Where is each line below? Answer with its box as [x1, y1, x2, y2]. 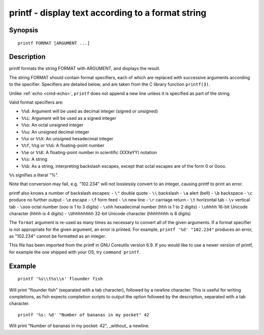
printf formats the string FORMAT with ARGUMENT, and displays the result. [9, 66, 161, 71]
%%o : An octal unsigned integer [21, 122, 84, 128]
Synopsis [9, 26, 39, 34]
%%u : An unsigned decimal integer [21, 129, 89, 134]
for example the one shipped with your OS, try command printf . [9, 249, 141, 255]
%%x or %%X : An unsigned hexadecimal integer [21, 135, 113, 141]
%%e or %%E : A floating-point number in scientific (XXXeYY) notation [21, 149, 157, 155]
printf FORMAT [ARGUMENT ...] [18, 40, 90, 46]
